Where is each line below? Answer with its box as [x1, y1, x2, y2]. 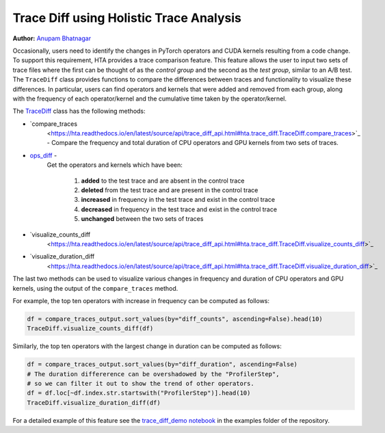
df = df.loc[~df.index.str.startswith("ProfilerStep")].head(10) [27, 389, 251, 397]
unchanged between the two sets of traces [81, 215, 204, 223]
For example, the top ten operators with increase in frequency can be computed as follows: [12, 296, 270, 304]
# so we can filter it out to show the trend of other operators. [27, 380, 254, 388]
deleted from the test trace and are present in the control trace [81, 186, 258, 194]
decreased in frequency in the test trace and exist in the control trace [81, 205, 277, 213]
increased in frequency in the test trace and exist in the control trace [81, 196, 276, 204]
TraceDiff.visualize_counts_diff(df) [27, 325, 154, 332]
